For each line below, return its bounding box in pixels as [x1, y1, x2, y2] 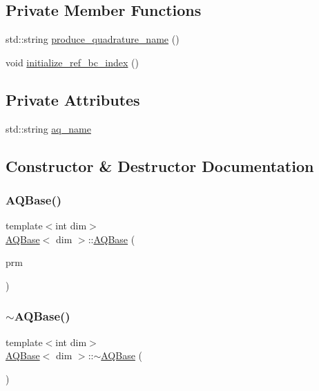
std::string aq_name [6, 121, 91, 135]
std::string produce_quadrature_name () [6, 32, 180, 46]
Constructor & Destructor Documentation [6, 155, 314, 176]
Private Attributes [6, 88, 140, 110]
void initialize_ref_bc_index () [6, 55, 139, 69]
